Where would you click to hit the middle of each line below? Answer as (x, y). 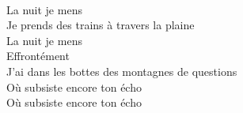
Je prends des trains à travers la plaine (101, 25)
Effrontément (38, 56)
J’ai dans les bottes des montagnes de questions (122, 71)
